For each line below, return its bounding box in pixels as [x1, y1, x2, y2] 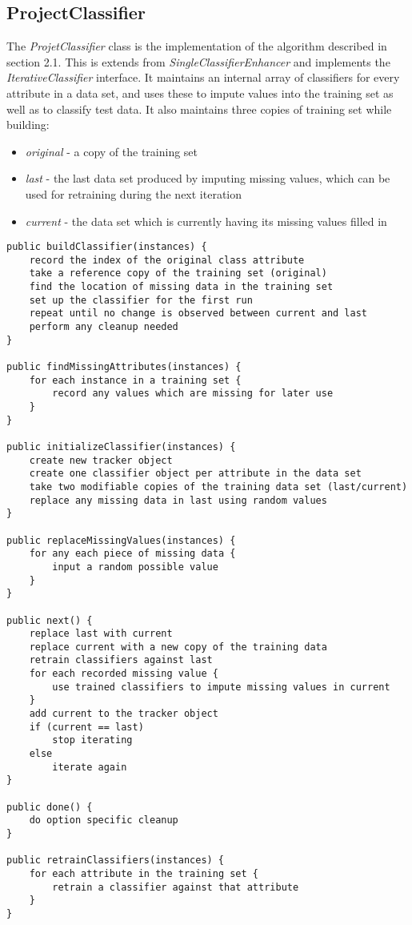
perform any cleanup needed [29, 321, 178, 333]
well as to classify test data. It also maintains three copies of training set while [6, 100, 392, 117]
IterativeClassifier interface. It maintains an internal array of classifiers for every [6, 69, 400, 86]
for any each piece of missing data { [29, 548, 236, 560]
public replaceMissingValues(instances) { [6, 534, 236, 546]
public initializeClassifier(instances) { [6, 440, 236, 452]
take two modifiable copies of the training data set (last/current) [29, 481, 408, 493]
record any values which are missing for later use [52, 388, 334, 400]
